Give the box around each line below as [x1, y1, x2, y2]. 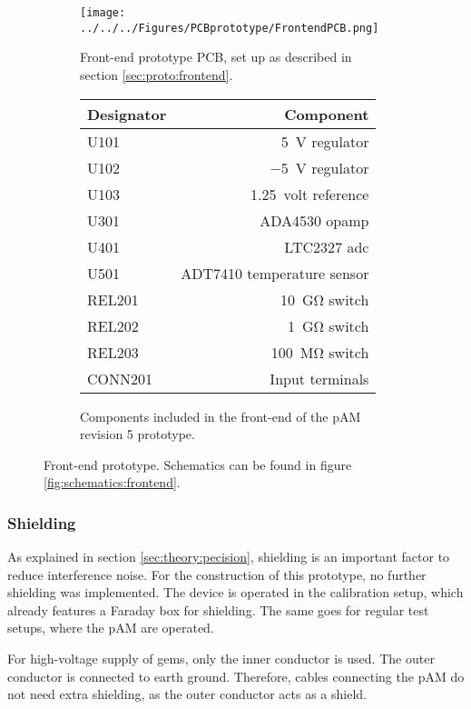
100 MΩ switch [270, 341, 369, 363]
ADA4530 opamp [260, 209, 369, 231]
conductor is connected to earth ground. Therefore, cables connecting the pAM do [7, 666, 465, 685]
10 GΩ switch [280, 288, 369, 310]
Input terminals [270, 367, 369, 389]
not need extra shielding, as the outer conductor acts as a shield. [7, 684, 367, 704]
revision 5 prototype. [80, 424, 195, 444]
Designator [87, 103, 167, 125]
